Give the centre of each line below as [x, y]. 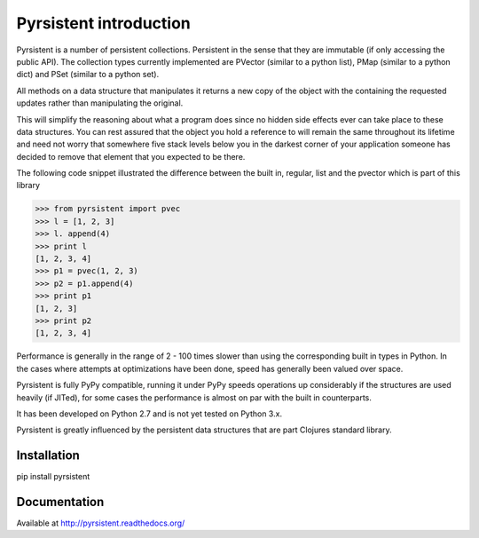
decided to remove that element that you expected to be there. [131, 156]
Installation [48, 456]
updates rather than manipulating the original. [100, 103]
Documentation [60, 502]
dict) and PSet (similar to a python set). [88, 75]
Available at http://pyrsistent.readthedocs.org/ [101, 523]
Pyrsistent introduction [103, 23]
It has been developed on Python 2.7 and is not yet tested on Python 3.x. [149, 414]
